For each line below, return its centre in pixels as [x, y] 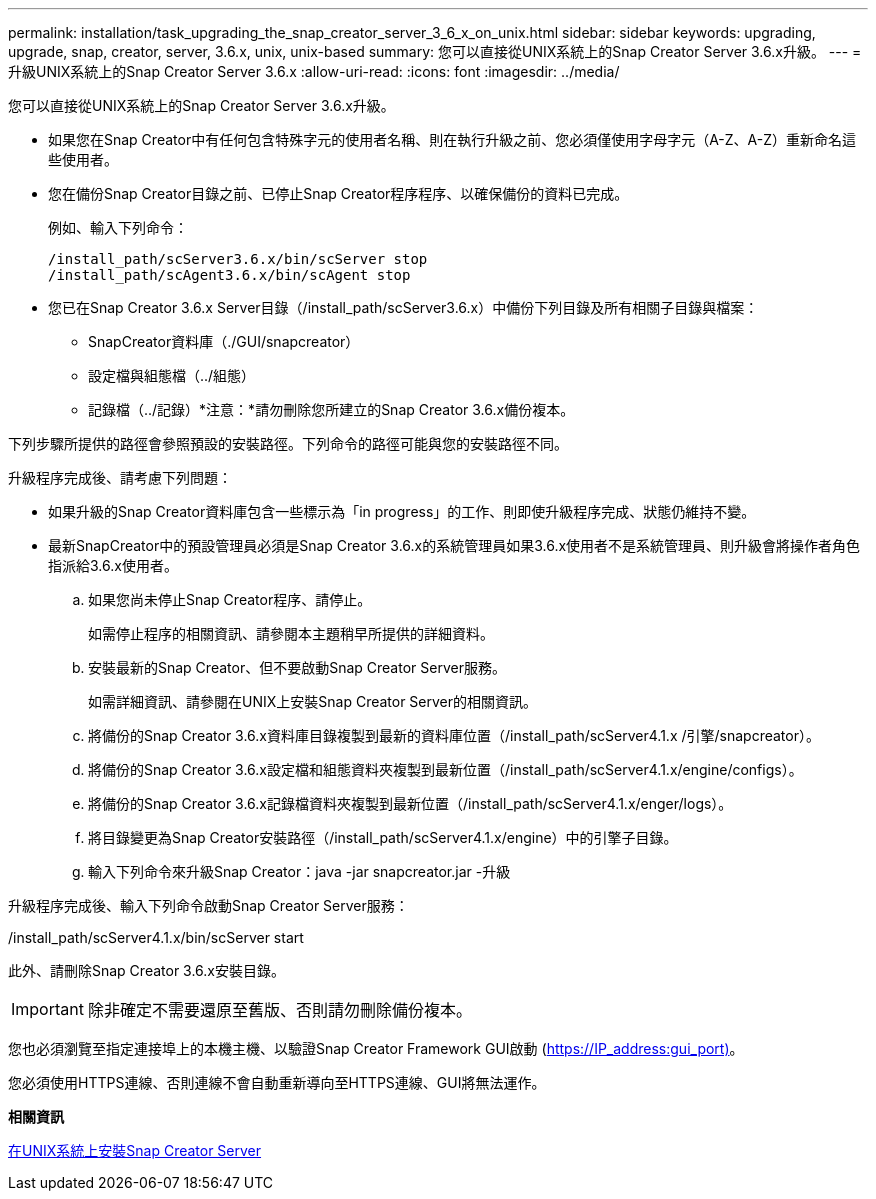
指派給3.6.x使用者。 [113, 565]
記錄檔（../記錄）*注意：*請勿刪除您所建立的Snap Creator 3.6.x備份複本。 [331, 409]
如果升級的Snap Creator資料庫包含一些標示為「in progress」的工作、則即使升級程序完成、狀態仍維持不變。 [402, 511]
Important [47, 1009]
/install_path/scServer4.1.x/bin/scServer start [156, 937]
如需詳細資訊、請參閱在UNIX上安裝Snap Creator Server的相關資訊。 [313, 701]
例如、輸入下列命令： [118, 227]
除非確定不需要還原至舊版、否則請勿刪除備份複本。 [279, 1010]
